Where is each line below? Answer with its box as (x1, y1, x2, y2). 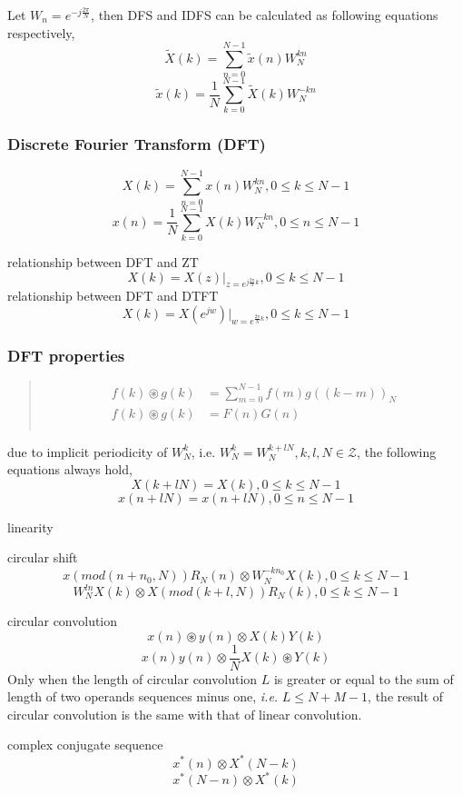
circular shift (7, 548, 78, 567)
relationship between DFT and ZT (7, 252, 199, 271)
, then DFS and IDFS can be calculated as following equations (91, 5, 438, 24)
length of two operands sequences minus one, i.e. (7, 687, 279, 706)
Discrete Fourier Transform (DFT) (7, 133, 266, 155)
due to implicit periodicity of (7, 442, 168, 461)
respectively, (7, 23, 75, 42)
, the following (357, 442, 437, 461)
